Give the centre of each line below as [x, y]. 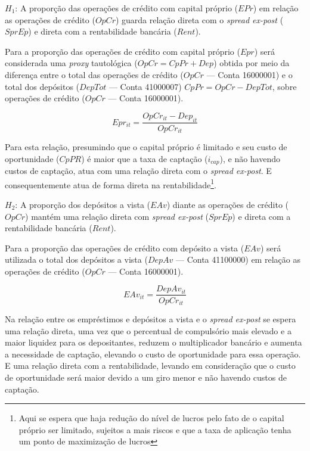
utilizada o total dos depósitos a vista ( [76, 259]
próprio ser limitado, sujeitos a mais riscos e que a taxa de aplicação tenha [155, 429]
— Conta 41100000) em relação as [238, 259]
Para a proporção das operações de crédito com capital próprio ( [123, 51]
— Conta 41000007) [145, 86]
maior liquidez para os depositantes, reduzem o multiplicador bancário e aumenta [154, 342]
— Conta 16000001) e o [249, 74]
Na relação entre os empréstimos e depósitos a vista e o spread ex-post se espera [151, 319]
